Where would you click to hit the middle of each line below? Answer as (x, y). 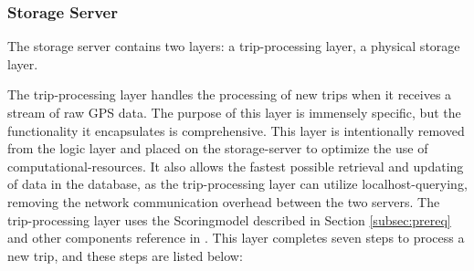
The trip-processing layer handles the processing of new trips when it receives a (230, 94)
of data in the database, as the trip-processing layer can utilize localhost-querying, (237, 184)
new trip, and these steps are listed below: (125, 255)
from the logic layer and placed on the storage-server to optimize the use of (218, 148)
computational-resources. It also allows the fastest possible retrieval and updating (236, 166)
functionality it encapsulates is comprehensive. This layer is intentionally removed (236, 130)
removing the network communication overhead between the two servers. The (224, 201)
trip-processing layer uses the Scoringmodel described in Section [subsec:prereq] (229, 219)
